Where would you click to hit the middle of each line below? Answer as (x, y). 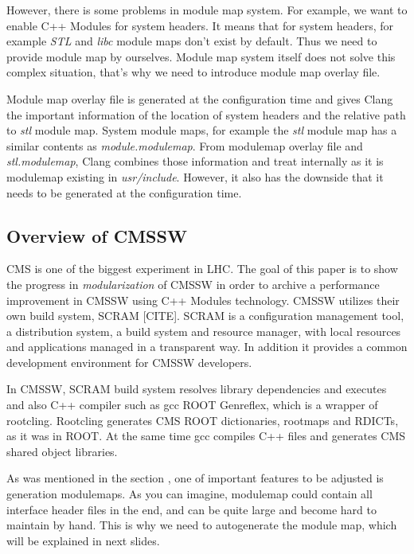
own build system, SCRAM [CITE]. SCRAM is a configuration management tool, (205, 316)
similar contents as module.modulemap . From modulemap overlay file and (185, 145)
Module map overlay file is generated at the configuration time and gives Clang (200, 98)
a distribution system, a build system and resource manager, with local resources (204, 331)
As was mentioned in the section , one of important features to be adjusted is (195, 478)
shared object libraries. (62, 451)
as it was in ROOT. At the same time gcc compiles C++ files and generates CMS (206, 436)
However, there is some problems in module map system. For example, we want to (207, 10)
